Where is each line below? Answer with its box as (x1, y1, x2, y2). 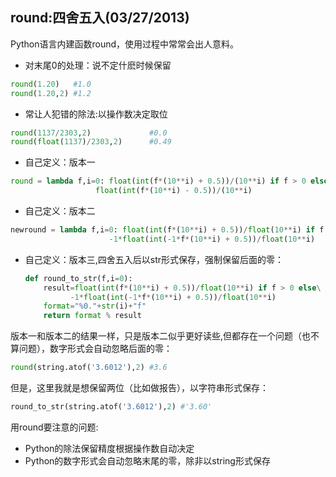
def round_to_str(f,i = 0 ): (24, 273, 133, 283)
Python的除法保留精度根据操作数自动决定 (24, 442, 195, 454)
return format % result (43, 311, 142, 321)
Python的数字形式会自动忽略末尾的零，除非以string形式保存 (24, 454, 271, 467)
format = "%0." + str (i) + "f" (43, 301, 147, 312)
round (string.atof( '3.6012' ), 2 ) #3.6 (10, 363, 168, 373)
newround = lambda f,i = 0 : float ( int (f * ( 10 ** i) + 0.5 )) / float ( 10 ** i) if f (10, 225, 325, 235)
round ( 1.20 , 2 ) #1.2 (10, 88, 92, 98)
